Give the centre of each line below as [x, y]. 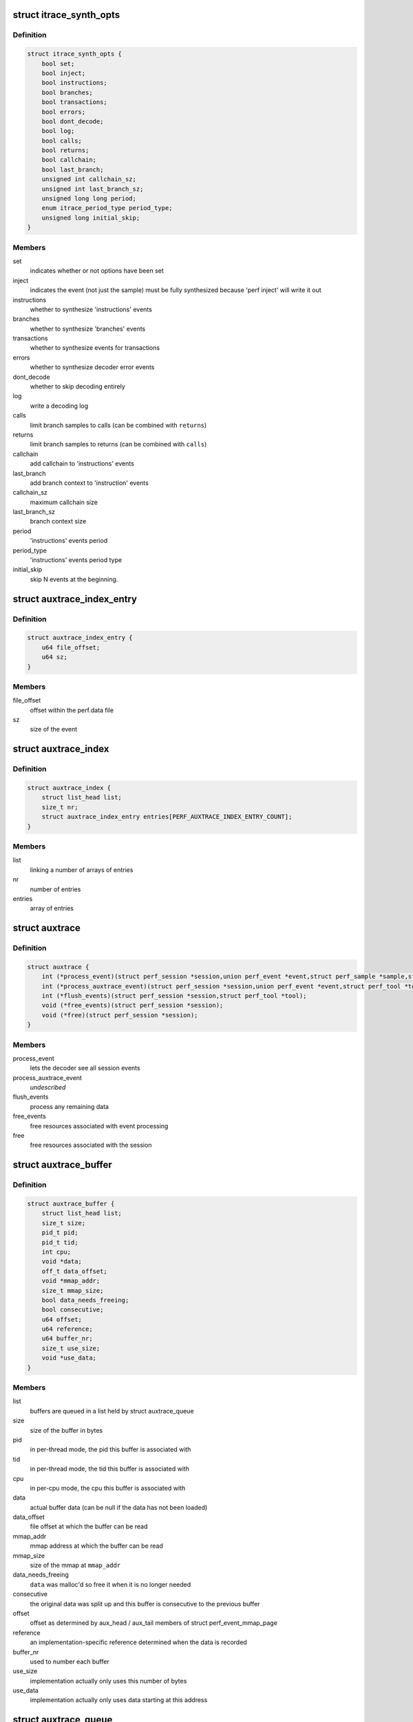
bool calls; [62, 141]
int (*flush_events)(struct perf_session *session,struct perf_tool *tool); [174, 996]
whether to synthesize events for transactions [95, 348]
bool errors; [64, 112]
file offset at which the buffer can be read [89, 1526]
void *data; [62, 1262]
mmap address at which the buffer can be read [96, 1546]
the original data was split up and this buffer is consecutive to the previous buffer [145, 1604]
